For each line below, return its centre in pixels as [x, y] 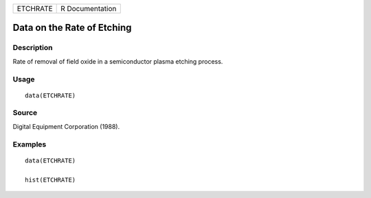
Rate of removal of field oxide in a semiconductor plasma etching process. [118, 61]
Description [33, 48]
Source [25, 113]
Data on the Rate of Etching [72, 28]
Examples [30, 144]
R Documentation [89, 9]
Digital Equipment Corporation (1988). [66, 126]
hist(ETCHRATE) [50, 180]
